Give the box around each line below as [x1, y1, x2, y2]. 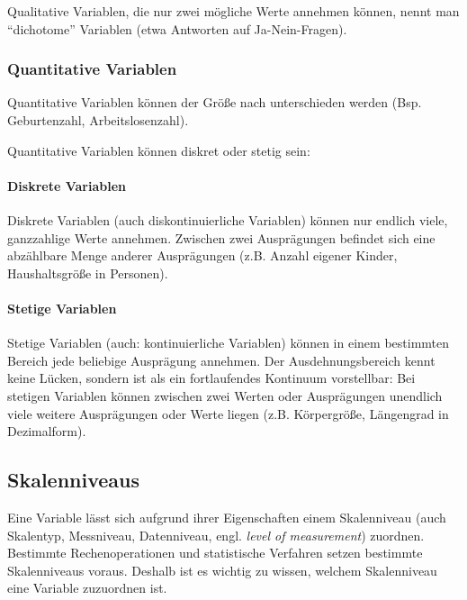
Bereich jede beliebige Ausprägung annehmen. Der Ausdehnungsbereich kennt [7, 350, 436, 369]
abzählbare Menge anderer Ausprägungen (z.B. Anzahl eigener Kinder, [7, 246, 398, 265]
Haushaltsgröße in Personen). [7, 263, 168, 282]
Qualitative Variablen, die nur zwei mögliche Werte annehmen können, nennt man [7, 2, 460, 20]
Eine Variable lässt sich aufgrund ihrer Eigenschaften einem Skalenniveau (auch [7, 507, 446, 526]
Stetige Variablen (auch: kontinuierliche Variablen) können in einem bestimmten [7, 333, 450, 352]
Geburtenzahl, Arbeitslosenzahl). [7, 111, 189, 129]
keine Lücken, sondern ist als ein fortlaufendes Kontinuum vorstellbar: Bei [7, 368, 416, 387]
